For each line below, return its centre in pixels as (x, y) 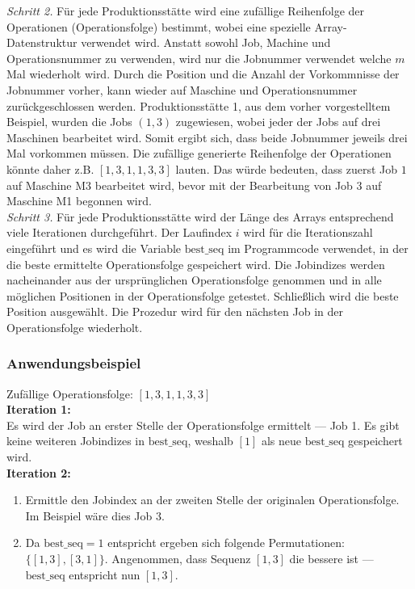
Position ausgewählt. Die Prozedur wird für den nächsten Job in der (175, 311)
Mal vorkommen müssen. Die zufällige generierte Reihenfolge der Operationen (199, 153)
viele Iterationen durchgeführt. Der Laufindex (119, 232)
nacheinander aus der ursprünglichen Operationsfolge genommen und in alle (194, 280)
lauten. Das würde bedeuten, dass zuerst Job (287, 168)
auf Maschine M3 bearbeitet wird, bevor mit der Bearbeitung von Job (180, 185)
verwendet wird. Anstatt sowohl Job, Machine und (206, 42)
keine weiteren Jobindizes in (76, 441)
